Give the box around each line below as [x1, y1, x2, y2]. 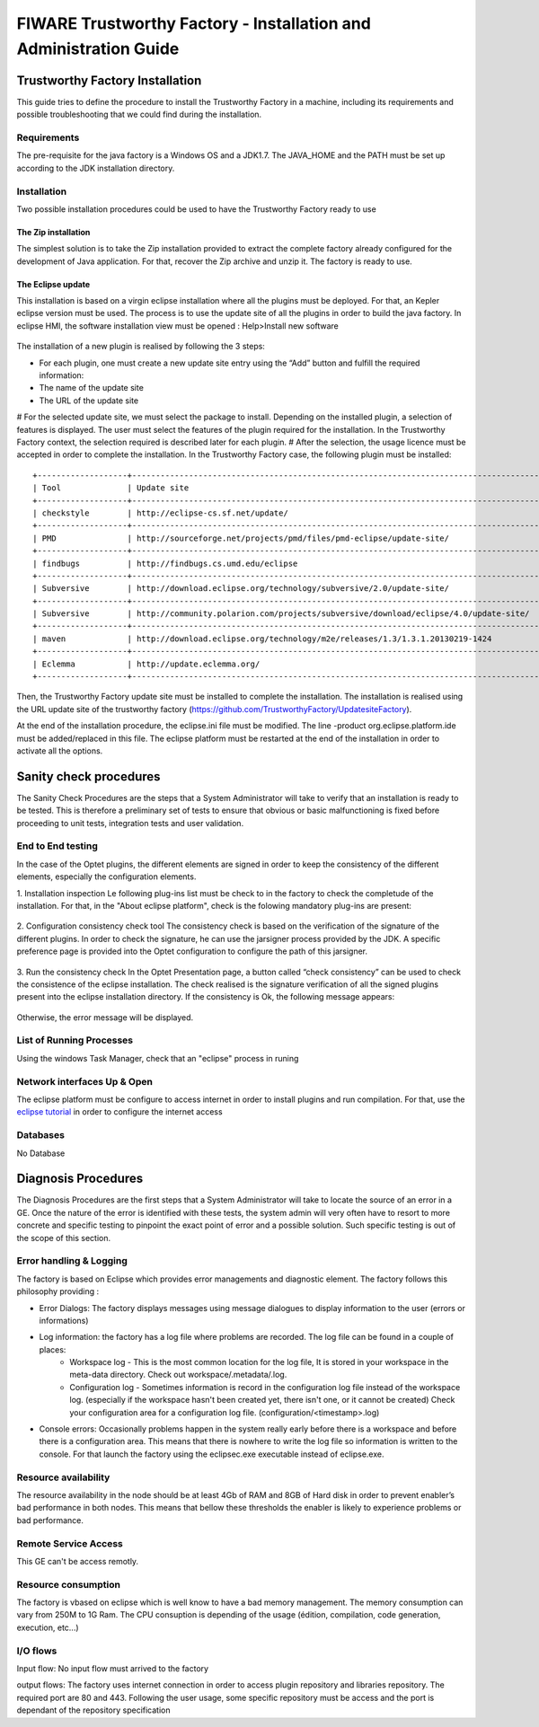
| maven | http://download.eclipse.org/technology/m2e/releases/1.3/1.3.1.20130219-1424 [32, 633, 492, 644]
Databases [16, 1129, 65, 1141]
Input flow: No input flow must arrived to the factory [16, 1662, 209, 1674]
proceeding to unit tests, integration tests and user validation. [16, 817, 244, 828]
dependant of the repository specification [16, 1705, 171, 1715]
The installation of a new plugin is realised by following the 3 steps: [16, 341, 265, 352]
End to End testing [16, 840, 99, 852]
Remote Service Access [16, 1537, 123, 1549]
